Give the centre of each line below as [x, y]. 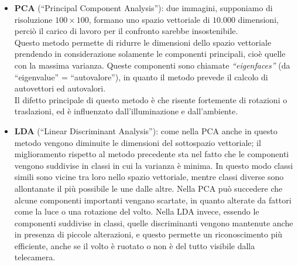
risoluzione [33, 19]
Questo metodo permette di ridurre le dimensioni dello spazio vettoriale [143, 42]
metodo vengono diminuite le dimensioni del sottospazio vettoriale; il [138, 142]
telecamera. [35, 257]
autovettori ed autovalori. [60, 88]
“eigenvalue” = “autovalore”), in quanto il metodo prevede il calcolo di [141, 77]
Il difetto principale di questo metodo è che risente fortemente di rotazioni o [151, 99]
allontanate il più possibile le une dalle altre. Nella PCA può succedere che [148, 188]
